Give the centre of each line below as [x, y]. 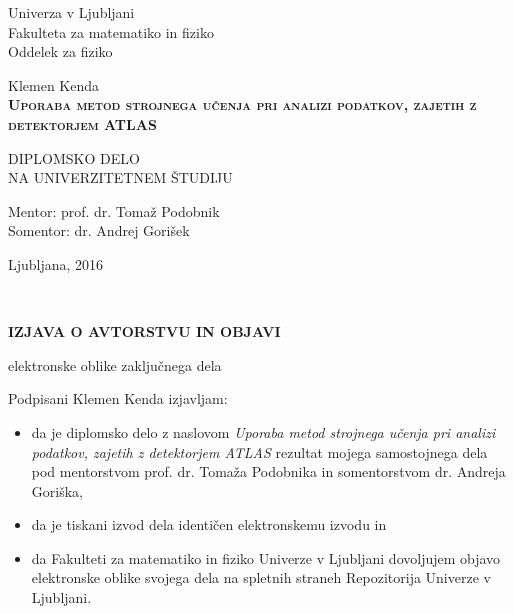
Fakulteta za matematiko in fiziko [111, 31]
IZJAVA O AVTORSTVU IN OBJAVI [144, 331]
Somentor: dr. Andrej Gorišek [99, 230]
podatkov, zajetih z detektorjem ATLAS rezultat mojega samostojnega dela [259, 451]
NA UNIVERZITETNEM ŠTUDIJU [120, 177]
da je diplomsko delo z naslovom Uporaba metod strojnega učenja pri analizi [263, 431]
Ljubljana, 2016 [56, 263]
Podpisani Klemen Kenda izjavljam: [118, 398]
